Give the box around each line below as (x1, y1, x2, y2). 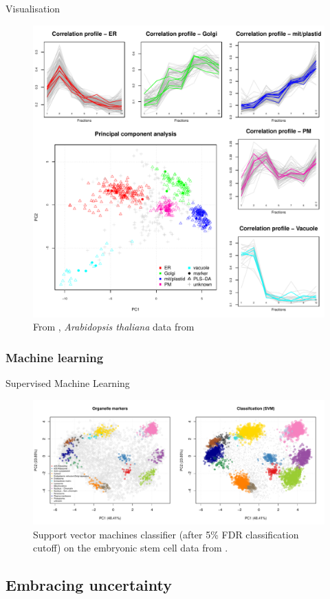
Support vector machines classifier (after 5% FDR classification (33, 527, 299, 541)
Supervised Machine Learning (5, 376, 130, 390)
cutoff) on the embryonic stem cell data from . (33, 540, 228, 555)
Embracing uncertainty (5, 574, 173, 596)
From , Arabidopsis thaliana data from (33, 319, 195, 334)
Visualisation (5, 1, 60, 15)
